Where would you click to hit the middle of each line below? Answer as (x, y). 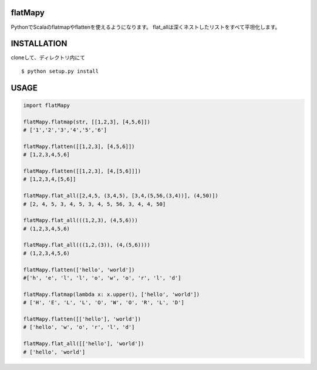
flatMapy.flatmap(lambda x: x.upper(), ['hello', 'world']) (112, 294)
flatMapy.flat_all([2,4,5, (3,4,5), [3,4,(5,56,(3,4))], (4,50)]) (121, 196)
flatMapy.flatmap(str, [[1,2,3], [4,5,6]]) (87, 122)
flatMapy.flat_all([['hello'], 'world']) (84, 344)
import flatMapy (47, 105)
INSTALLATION (39, 44)
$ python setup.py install (60, 71)
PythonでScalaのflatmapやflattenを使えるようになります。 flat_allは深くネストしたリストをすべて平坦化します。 (146, 27)
